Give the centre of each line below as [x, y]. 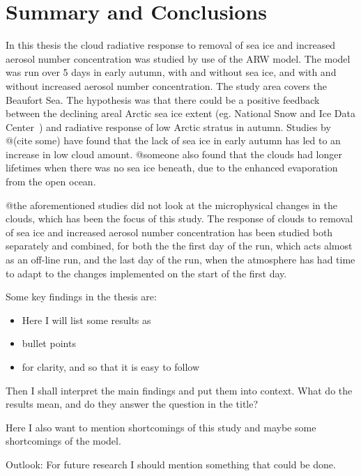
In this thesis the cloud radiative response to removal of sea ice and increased [171, 45]
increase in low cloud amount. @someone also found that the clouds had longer [174, 154]
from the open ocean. [51, 182]
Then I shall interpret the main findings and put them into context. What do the [179, 390]
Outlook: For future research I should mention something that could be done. [171, 464]
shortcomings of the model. [63, 441]
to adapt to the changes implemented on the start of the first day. [146, 273]
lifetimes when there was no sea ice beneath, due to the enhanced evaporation [172, 168]
